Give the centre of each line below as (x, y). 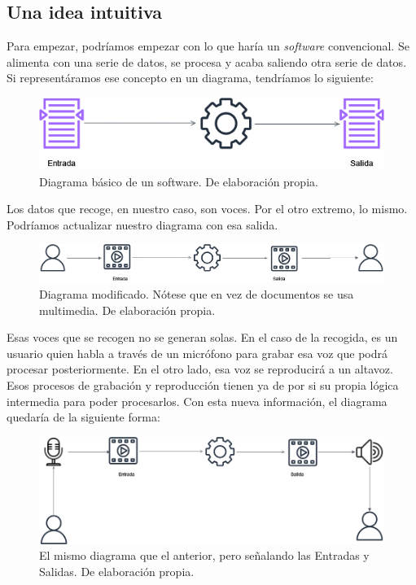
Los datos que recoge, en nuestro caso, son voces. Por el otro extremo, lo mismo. (207, 209)
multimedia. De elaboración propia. (127, 310)
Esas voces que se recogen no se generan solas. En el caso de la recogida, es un (202, 337)
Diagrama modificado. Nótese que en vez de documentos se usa (197, 294)
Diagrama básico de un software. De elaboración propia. (179, 181)
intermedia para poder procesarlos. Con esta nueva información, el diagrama (197, 401)
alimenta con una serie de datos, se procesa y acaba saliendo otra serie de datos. (207, 61)
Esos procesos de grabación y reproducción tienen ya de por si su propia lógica (203, 384)
